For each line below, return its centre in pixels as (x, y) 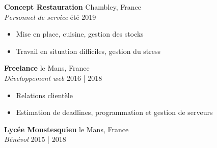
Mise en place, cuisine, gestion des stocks (80, 34)
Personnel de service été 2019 (50, 17)
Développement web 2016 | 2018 (53, 78)
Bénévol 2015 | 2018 (35, 139)
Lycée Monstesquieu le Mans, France (66, 129)
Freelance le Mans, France (47, 68)
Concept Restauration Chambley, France (73, 7)
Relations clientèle (44, 95)
